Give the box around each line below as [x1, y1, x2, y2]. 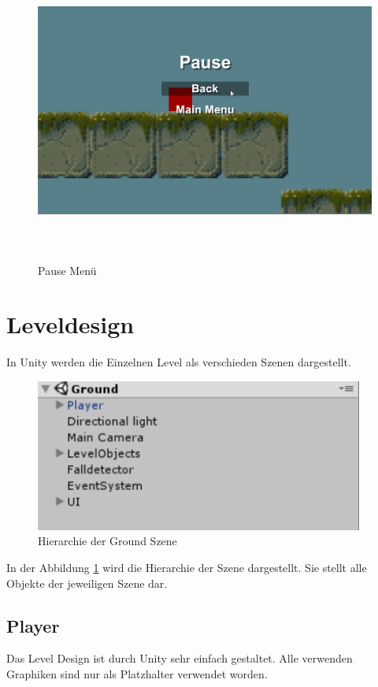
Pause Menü [38, 262, 97, 278]
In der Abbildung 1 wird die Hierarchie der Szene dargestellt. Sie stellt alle [6, 559, 367, 575]
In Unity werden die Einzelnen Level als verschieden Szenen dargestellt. [6, 354, 351, 370]
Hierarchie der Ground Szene [38, 533, 177, 549]
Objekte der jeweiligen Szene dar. [6, 574, 168, 591]
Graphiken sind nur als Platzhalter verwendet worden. [6, 665, 268, 681]
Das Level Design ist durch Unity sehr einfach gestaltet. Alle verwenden [6, 650, 353, 667]
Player [6, 613, 60, 637]
